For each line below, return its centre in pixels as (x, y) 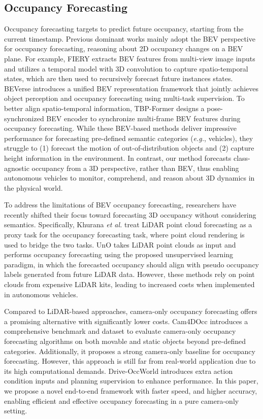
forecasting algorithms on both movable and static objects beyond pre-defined (125, 341)
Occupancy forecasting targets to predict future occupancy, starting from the (124, 29)
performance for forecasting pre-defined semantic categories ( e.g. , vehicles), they (129, 138)
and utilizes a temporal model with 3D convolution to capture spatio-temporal (126, 68)
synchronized (24, 118)
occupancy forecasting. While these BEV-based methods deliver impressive (120, 128)
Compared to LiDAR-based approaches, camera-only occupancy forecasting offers (131, 311)
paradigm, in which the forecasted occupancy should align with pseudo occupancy (132, 264)
